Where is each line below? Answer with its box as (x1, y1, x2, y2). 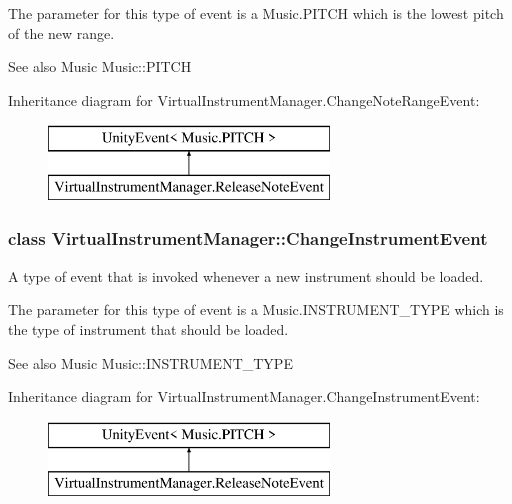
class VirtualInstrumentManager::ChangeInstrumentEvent (8, 226, 488, 251)
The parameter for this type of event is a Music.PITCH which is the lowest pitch (8, 3, 504, 23)
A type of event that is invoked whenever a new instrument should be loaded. (8, 265, 484, 286)
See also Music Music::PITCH (8, 56, 192, 77)
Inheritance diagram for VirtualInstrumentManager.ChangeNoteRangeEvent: (8, 89, 480, 110)
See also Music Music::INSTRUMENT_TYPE (8, 352, 293, 373)
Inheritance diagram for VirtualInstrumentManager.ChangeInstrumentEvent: (8, 386, 480, 407)
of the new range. (8, 22, 115, 43)
